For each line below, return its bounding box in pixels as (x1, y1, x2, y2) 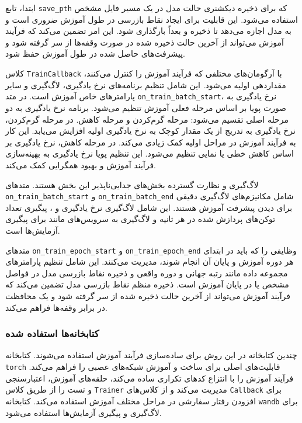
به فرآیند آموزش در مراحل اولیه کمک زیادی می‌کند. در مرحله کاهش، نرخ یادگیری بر (5, 136, 296, 148)
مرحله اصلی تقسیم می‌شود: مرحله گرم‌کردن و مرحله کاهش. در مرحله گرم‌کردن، (5, 113, 289, 125)
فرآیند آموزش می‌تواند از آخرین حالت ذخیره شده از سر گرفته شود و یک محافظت (5, 289, 290, 301)
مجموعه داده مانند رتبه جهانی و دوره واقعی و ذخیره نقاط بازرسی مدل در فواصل (5, 266, 288, 279)
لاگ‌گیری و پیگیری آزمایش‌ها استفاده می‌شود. (5, 406, 162, 418)
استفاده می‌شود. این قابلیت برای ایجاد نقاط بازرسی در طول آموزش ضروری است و (5, 13, 298, 25)
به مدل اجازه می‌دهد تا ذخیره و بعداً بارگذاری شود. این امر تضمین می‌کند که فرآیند (5, 25, 291, 37)
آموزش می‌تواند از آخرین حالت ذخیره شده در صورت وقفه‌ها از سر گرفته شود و (5, 36, 284, 48)
